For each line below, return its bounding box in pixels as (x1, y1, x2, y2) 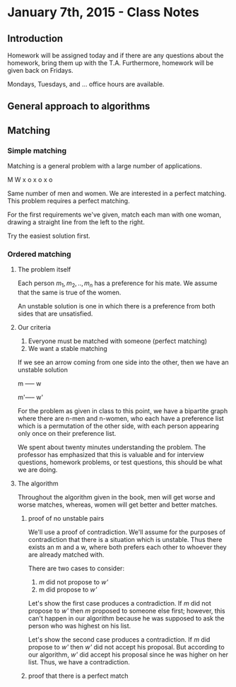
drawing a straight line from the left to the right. (7, 218, 145, 226)
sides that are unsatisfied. (17, 309, 93, 318)
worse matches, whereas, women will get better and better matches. (17, 500, 218, 509)
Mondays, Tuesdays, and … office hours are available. (7, 80, 165, 88)
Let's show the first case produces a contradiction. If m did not (28, 599, 212, 608)
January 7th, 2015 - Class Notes (7, 4, 199, 21)
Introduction (7, 33, 64, 45)
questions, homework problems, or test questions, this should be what (17, 458, 223, 467)
